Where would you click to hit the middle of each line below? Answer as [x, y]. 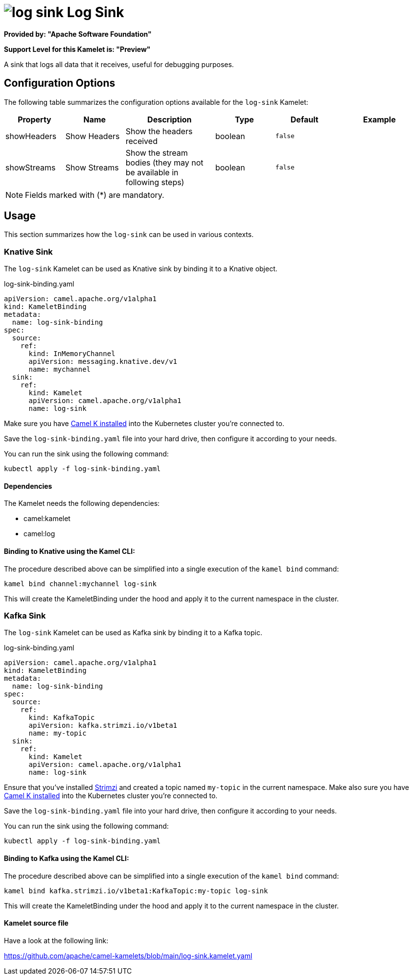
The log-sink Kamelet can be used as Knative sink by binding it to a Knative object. [141, 269]
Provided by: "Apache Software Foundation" [78, 34]
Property [34, 119]
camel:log [39, 534]
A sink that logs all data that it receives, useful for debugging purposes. [119, 64]
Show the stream [157, 153]
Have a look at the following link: [56, 940]
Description [170, 119]
